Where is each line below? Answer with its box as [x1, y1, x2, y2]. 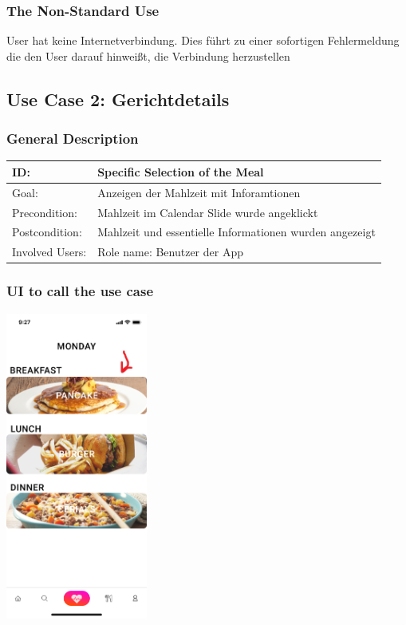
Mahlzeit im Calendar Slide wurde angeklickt [97, 204, 318, 220]
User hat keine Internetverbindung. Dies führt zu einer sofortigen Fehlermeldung [6, 32, 400, 49]
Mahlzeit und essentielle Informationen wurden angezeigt [97, 223, 376, 240]
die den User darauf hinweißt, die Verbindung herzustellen [6, 47, 290, 64]
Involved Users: [12, 243, 87, 260]
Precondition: [12, 204, 77, 220]
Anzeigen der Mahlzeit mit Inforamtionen [97, 184, 301, 200]
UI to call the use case [6, 281, 154, 301]
